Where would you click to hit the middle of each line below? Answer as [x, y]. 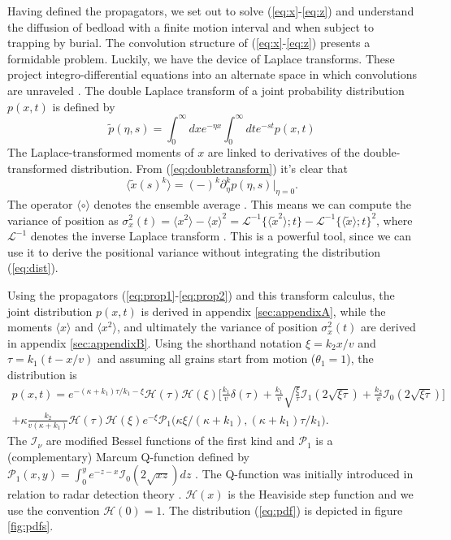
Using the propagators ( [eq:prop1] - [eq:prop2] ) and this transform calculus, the [201, 294]
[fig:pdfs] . [30, 526]
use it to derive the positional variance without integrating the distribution [194, 251]
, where [395, 220]
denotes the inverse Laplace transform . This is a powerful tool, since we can [221, 236]
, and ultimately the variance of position [217, 327]
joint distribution [50, 311]
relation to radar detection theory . [95, 494]
